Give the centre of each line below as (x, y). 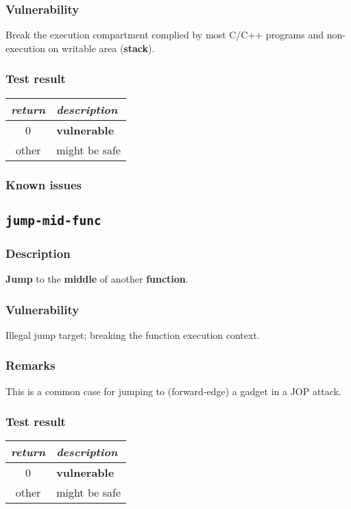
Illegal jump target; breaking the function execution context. (133, 334)
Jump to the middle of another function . (97, 279)
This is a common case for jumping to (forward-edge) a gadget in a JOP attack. (173, 391)
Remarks (31, 365)
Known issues (44, 184)
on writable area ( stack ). (101, 48)
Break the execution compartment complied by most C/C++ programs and (165, 35)
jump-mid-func (53, 220)
